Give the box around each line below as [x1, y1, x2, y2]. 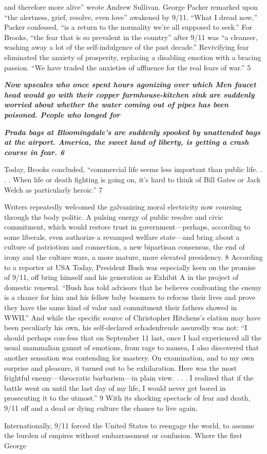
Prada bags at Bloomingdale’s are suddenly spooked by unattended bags [4, 126, 260, 137]
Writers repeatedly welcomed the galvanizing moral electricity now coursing [4, 201, 242, 212]
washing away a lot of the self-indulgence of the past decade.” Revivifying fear [4, 42, 249, 52]
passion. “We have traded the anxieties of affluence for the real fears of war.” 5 [4, 62, 251, 72]
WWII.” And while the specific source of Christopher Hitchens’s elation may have [4, 312, 261, 323]
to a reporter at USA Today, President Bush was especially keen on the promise [4, 261, 256, 272]
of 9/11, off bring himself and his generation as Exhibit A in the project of [4, 272, 239, 282]
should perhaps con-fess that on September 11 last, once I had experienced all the [4, 332, 262, 343]
